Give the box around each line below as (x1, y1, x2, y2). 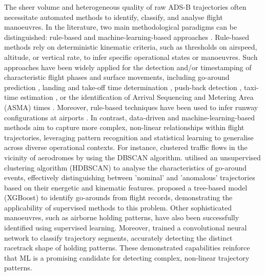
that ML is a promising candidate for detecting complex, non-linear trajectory (4, 252, 250, 263)
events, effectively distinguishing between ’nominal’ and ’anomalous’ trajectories (4, 172, 255, 183)
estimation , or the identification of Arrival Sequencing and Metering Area (20, 92, 254, 102)
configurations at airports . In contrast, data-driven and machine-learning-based (4, 112, 255, 122)
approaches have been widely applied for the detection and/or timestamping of (4, 61, 252, 72)
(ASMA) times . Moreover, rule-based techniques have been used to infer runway (4, 101, 258, 112)
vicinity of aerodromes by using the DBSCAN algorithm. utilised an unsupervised (4, 152, 261, 162)
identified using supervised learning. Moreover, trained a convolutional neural (4, 222, 247, 233)
